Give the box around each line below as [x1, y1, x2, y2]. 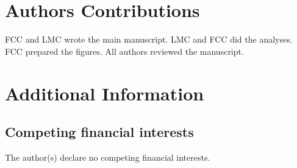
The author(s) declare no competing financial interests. [5, 150, 210, 163]
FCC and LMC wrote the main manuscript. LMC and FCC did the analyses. [5, 33, 293, 46]
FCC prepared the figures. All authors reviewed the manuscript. [5, 44, 244, 57]
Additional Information [5, 80, 204, 105]
